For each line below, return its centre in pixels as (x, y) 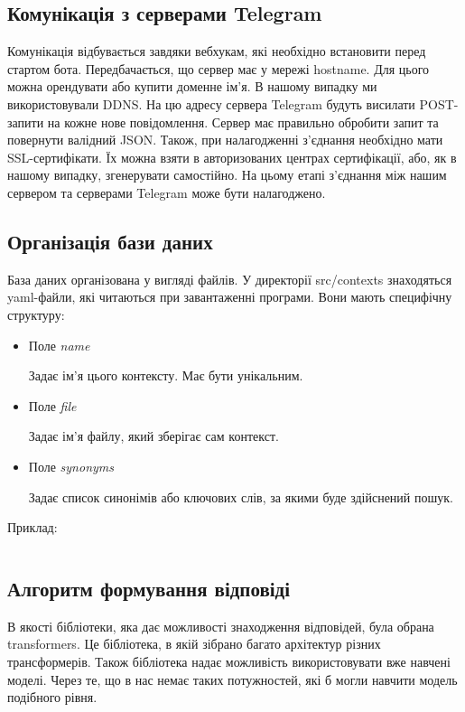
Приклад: (33, 527)
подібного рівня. (52, 697)
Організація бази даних (110, 241)
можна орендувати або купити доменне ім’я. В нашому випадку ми (192, 86)
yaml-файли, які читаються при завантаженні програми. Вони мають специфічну (230, 297)
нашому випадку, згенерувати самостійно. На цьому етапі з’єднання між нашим (227, 175)
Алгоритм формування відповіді (149, 589)
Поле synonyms (71, 466)
